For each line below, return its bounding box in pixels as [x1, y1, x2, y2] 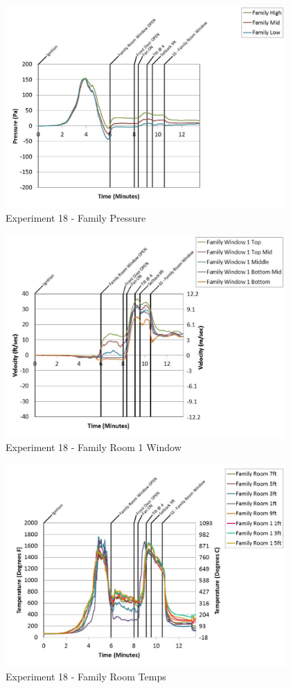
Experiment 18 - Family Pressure [6, 211, 146, 225]
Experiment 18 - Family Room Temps [6, 669, 166, 684]
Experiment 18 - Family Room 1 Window [6, 440, 182, 455]
